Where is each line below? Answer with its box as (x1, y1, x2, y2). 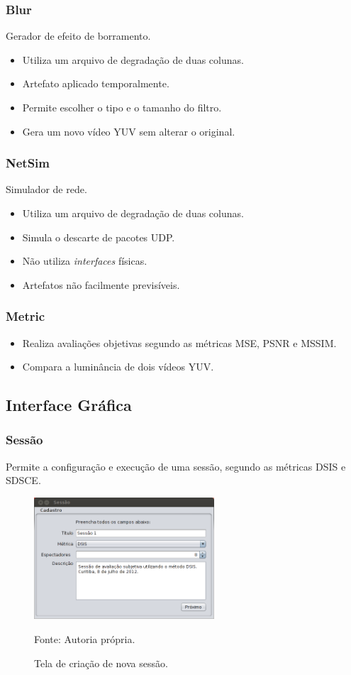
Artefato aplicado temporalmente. (22, 76, 169, 91)
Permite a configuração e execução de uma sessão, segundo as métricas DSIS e (6, 459, 346, 473)
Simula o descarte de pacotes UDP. (22, 229, 175, 244)
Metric (6, 307, 45, 325)
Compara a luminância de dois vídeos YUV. (22, 359, 214, 374)
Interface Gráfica (6, 394, 132, 416)
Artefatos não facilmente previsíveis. (22, 277, 180, 292)
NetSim (6, 154, 50, 172)
